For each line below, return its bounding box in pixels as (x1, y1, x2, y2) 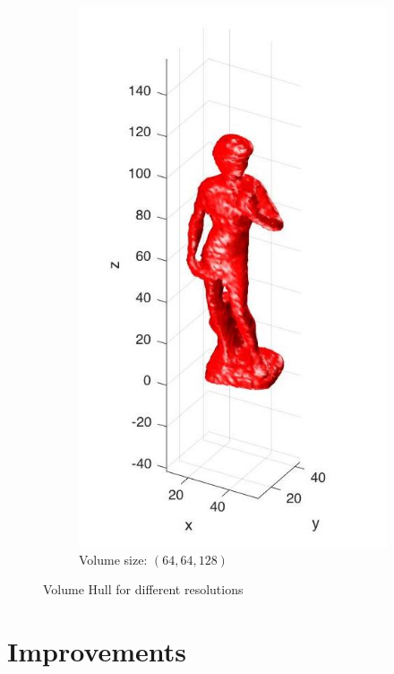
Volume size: (79, 549, 148, 568)
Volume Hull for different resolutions (43, 580, 244, 599)
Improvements (7, 632, 187, 669)
